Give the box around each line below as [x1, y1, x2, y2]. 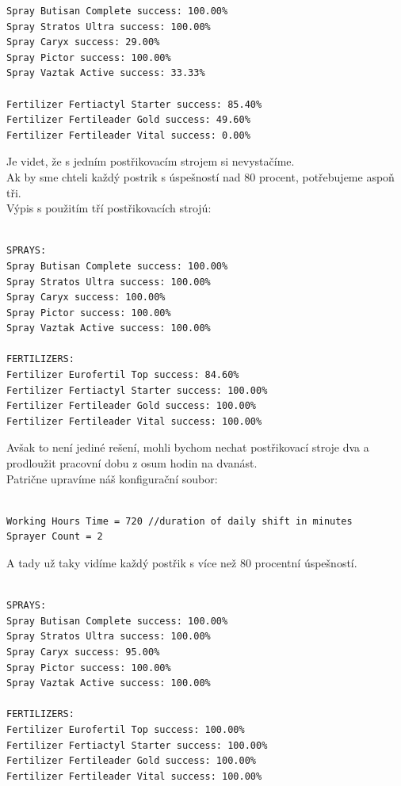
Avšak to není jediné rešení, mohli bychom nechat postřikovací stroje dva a [6, 439, 369, 456]
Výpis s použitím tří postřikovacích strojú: [6, 200, 212, 216]
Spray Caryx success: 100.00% [6, 292, 166, 303]
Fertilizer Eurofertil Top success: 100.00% [6, 723, 245, 735]
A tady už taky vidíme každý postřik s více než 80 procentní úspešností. [6, 555, 357, 570]
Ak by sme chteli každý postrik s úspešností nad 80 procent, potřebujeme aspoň [6, 168, 395, 185]
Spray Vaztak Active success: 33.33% [6, 67, 205, 79]
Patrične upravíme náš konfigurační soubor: [6, 470, 218, 486]
